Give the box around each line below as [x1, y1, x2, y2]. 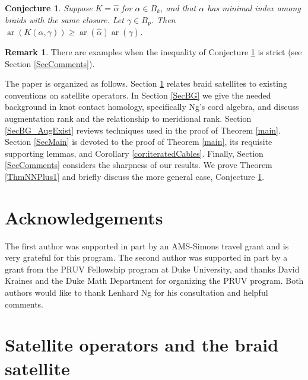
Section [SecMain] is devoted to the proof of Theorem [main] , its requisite [5, 135, 272, 148]
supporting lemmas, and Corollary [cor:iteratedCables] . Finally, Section [5, 147, 263, 159]
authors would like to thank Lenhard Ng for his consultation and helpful [5, 286, 268, 299]
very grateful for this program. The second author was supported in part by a [5, 251, 288, 264]
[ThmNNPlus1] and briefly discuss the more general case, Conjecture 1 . [5, 170, 265, 182]
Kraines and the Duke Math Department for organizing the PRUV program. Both [5, 274, 304, 287]
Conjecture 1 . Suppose [5, 2, 93, 14]
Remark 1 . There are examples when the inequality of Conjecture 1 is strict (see [5, 46, 302, 58]
